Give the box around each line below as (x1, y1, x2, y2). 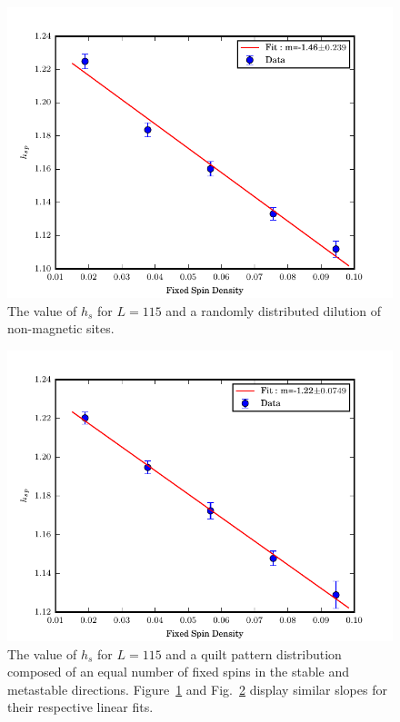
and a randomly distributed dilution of (165, 301, 382, 320)
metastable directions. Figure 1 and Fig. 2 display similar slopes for (7, 679, 387, 698)
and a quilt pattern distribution (165, 644, 342, 663)
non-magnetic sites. (7, 319, 115, 338)
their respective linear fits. (7, 697, 154, 717)
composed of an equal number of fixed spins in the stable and (7, 662, 350, 681)
